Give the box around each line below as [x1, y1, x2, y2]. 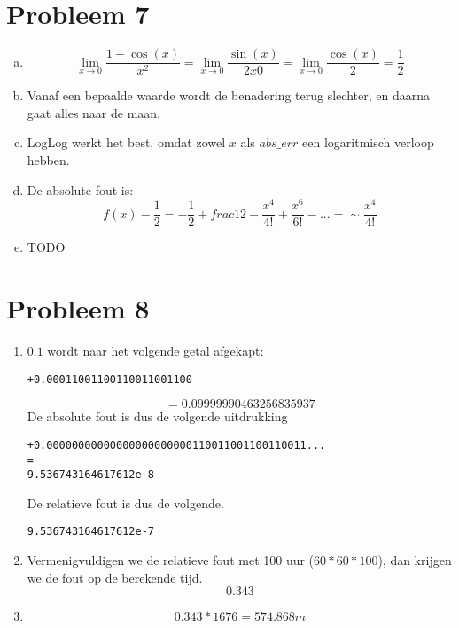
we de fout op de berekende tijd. [27, 568, 203, 586]
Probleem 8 [6, 290, 150, 326]
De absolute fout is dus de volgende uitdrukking [27, 407, 288, 426]
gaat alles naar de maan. [27, 103, 161, 122]
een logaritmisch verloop [302, 133, 434, 152]
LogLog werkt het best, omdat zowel [27, 133, 226, 152]
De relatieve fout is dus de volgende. [27, 493, 224, 512]
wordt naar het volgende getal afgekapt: [47, 341, 264, 360]
